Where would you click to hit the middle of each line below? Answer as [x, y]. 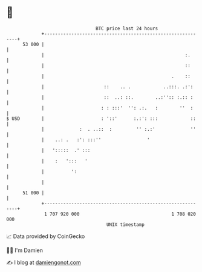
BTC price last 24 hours [127, 28]
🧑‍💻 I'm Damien [25, 250]
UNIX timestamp [125, 224]
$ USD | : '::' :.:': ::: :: [101, 118]
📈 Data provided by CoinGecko [46, 236]
